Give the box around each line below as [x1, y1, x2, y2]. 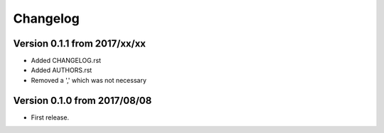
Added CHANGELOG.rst [31, 57, 102, 65]
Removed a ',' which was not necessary [31, 76, 147, 84]
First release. [31, 113, 70, 122]
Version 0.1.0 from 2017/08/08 [13, 94, 152, 106]
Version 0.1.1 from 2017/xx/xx [13, 37, 146, 50]
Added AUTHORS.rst [31, 66, 92, 74]
